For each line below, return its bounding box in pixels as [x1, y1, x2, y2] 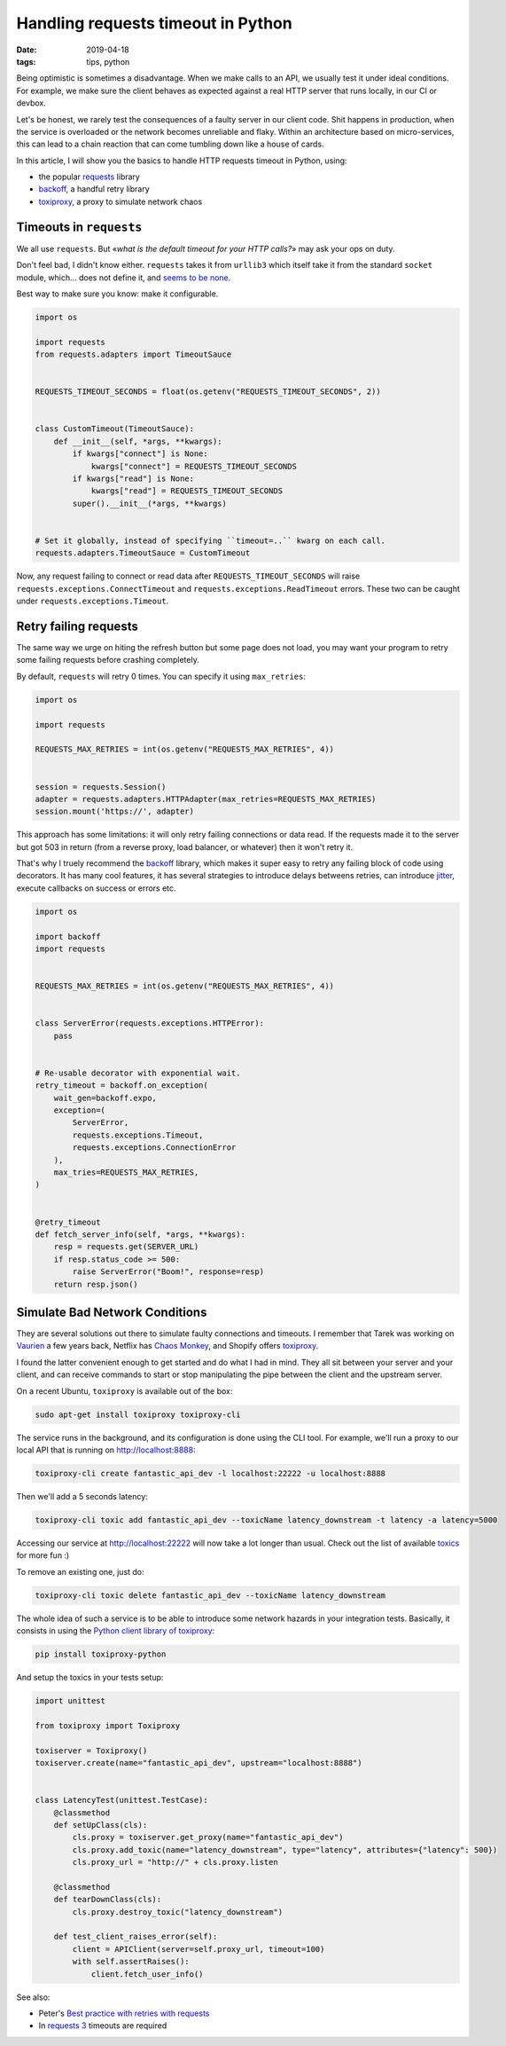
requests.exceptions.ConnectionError [72, 1143, 237, 1153]
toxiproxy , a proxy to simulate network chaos [38, 196, 203, 207]
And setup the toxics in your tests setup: [16, 1672, 164, 1682]
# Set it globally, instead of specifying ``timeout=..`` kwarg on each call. [35, 535, 385, 546]
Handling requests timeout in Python [16, 13, 292, 33]
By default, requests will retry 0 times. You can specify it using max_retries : [16, 671, 306, 681]
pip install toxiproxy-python [35, 1649, 167, 1659]
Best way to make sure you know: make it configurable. [16, 288, 219, 299]
